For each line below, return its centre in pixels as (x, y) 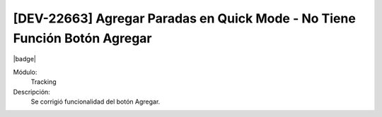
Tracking (44, 82)
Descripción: (32, 92)
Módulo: (25, 72)
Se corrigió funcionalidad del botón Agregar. (95, 101)
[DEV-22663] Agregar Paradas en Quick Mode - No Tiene (185, 18)
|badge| (25, 59)
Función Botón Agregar (82, 38)
